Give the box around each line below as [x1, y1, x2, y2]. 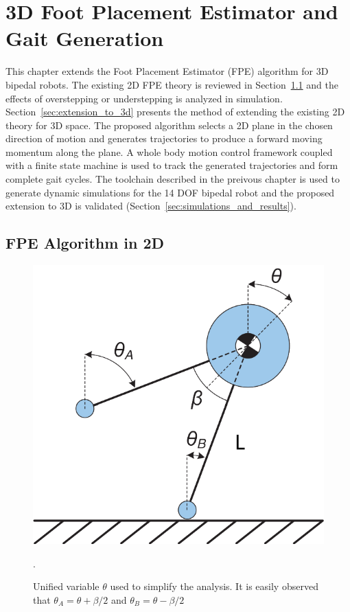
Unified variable [33, 579, 100, 593]
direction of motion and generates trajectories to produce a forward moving [5, 131, 323, 146]
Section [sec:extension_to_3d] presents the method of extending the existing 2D [5, 104, 345, 119]
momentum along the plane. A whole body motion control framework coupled [5, 144, 333, 159]
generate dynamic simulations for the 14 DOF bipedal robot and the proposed [5, 185, 335, 199]
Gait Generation [5, 24, 164, 52]
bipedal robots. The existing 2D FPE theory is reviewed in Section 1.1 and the [5, 77, 338, 91]
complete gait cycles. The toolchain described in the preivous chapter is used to [5, 172, 340, 186]
